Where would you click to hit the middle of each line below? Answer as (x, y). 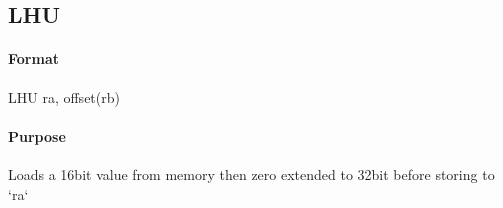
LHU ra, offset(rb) (64, 96)
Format (33, 58)
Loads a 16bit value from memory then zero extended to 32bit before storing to (251, 173)
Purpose (37, 135)
